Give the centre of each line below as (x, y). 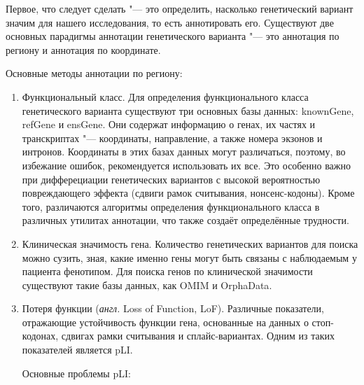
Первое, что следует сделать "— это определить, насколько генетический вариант (180, 8)
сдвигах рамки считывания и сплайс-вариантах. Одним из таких (198, 336)
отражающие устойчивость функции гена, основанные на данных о (165, 322)
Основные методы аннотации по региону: (94, 73)
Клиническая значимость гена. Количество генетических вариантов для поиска (190, 243)
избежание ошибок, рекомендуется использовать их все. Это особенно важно (186, 165)
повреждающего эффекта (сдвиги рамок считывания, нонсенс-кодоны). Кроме (188, 193)
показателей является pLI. (77, 350)
